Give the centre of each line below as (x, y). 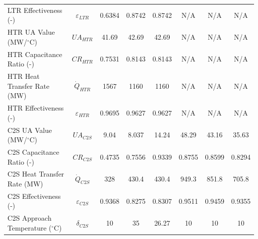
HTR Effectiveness (36, 108)
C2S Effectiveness (34, 196)
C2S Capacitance (33, 151)
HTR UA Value (31, 32)
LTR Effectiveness (35, 10)
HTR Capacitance (35, 54)
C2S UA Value (30, 130)
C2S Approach (30, 218)
